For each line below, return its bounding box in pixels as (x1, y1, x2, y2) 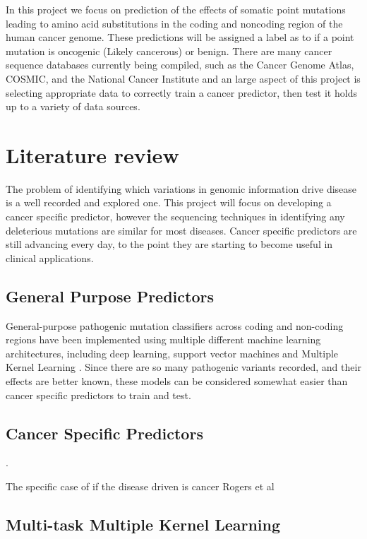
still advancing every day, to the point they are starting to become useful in (6, 237, 333, 251)
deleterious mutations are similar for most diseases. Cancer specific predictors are (6, 223, 357, 237)
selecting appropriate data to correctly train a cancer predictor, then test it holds (6, 85, 357, 100)
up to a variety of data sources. (6, 99, 140, 114)
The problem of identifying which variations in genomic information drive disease (6, 181, 357, 196)
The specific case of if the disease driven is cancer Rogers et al (6, 479, 275, 493)
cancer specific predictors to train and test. (6, 387, 191, 402)
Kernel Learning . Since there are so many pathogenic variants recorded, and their (6, 360, 361, 374)
